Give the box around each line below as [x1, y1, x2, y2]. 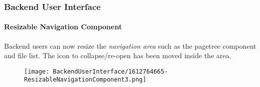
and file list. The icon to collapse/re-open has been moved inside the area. [4, 50, 231, 61]
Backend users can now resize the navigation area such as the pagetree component [4, 40, 256, 51]
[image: [24, 68, 50, 75]
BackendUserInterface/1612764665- [53, 68, 168, 75]
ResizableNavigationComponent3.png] [24, 76, 147, 84]
